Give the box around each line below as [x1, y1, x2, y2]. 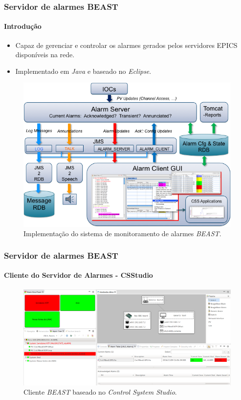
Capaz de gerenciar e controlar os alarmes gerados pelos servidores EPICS [15, 40, 238, 50]
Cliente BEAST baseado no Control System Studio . [23, 387, 177, 397]
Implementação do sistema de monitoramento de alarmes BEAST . [23, 228, 221, 239]
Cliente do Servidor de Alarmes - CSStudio [4, 270, 153, 280]
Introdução [4, 21, 42, 31]
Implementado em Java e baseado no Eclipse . [15, 66, 152, 76]
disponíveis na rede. [15, 49, 75, 60]
